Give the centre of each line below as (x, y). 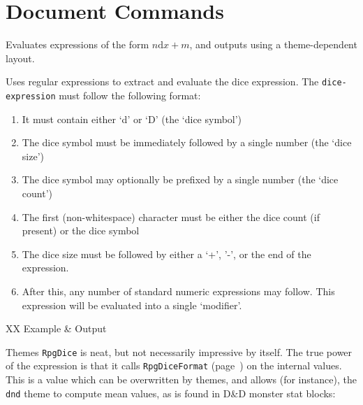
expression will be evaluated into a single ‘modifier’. (132, 305)
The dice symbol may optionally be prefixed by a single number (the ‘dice (180, 179)
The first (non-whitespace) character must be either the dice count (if (171, 216)
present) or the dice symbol (81, 230)
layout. (20, 58)
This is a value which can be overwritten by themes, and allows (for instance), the (181, 379)
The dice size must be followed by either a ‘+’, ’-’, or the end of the (166, 254)
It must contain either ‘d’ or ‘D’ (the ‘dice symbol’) (132, 119)
